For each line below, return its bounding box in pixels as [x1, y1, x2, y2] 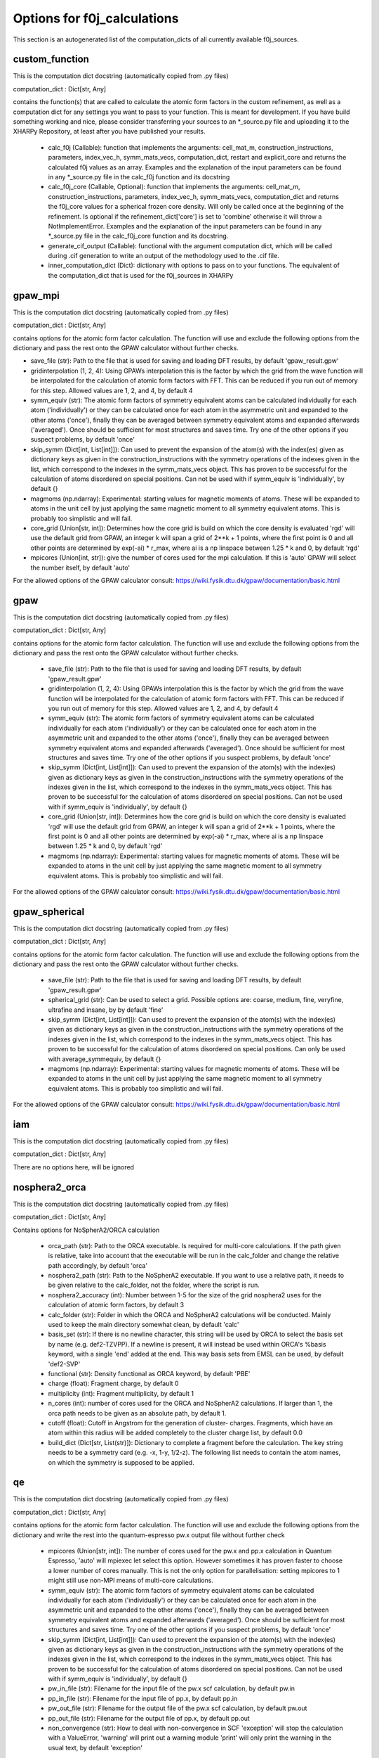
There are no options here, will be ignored [13, 1162, 135, 1171]
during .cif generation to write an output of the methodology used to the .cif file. [48, 252, 280, 260]
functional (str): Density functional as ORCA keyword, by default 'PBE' [48, 1370, 251, 1378]
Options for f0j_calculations [13, 11, 179, 26]
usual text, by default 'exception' [48, 1743, 143, 1752]
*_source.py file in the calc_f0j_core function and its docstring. [48, 232, 229, 240]
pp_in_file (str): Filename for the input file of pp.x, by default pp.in [48, 1694, 238, 1702]
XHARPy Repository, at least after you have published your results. [13, 127, 206, 136]
